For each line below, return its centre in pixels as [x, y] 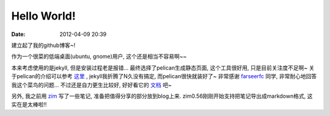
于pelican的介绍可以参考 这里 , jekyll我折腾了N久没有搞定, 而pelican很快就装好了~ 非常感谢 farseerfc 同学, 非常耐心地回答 [164, 76]
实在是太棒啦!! [29, 104]
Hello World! [43, 16]
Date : [18, 34]
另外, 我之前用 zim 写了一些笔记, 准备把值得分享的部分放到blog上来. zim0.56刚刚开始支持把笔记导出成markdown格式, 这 [162, 96]
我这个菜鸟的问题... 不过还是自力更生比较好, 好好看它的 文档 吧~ [92, 85]
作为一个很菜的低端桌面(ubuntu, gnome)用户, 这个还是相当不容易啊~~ [99, 56]
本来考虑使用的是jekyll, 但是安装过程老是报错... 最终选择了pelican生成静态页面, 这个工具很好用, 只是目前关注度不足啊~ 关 [163, 68]
